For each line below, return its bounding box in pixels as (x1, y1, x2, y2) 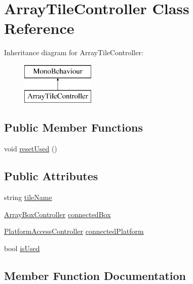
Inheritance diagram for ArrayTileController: (4, 47, 143, 58)
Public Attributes (4, 168, 98, 184)
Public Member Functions (4, 119, 143, 135)
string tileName (4, 192, 52, 202)
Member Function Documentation (4, 267, 186, 283)
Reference (4, 18, 74, 38)
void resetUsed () (4, 143, 57, 154)
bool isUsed (4, 242, 40, 253)
